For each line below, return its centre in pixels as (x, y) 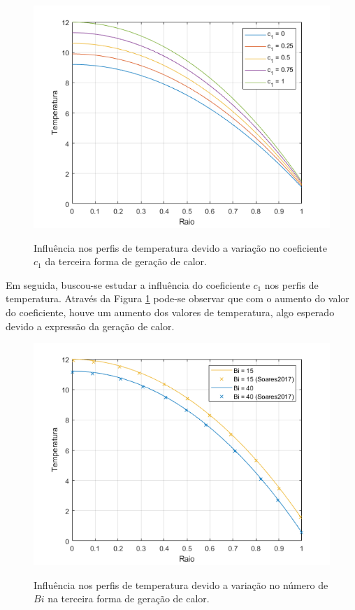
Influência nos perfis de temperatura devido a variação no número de (181, 584)
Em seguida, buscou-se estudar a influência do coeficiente (128, 284)
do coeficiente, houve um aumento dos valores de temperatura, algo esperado (170, 312)
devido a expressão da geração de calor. (90, 326)
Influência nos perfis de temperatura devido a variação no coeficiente (180, 247)
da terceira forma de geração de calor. (126, 261)
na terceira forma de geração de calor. (129, 598)
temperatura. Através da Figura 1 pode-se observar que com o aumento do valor (177, 298)
